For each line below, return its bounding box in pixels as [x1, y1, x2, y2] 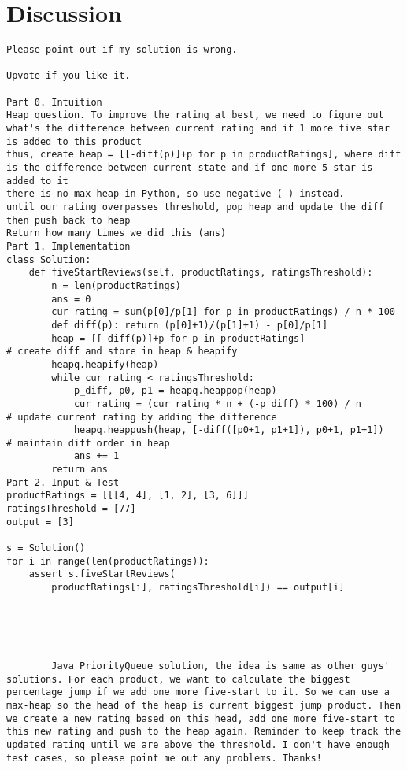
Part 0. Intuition [6, 96, 102, 108]
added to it [6, 175, 68, 187]
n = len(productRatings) [51, 279, 181, 291]
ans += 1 [73, 450, 120, 462]
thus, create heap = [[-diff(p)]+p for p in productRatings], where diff [6, 149, 401, 161]
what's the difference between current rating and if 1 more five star [6, 123, 390, 135]
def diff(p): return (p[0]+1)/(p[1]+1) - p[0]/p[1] [51, 319, 328, 331]
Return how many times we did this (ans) [6, 228, 227, 239]
